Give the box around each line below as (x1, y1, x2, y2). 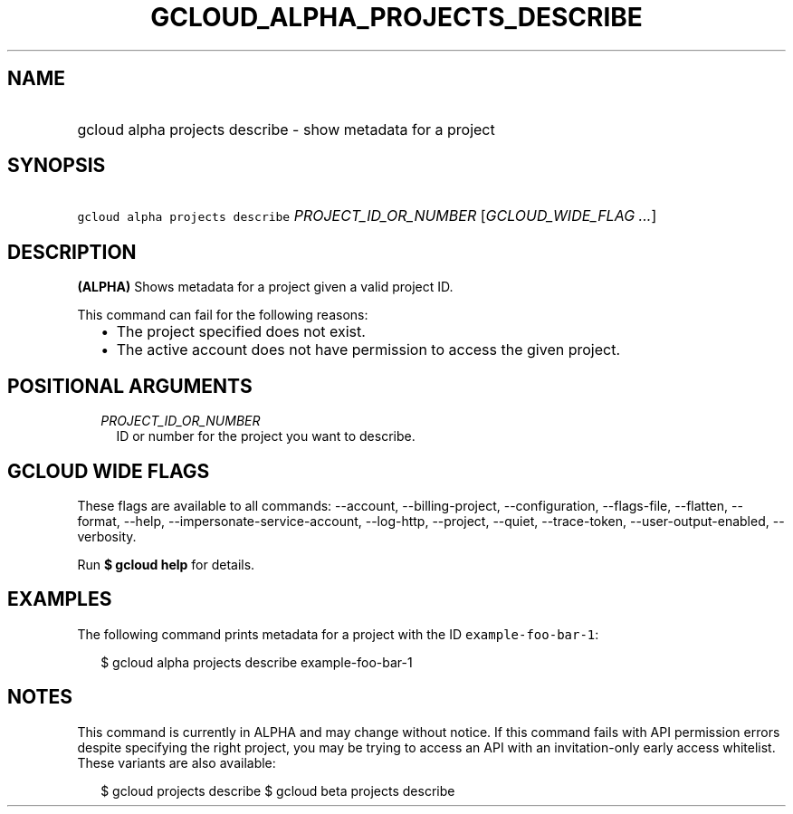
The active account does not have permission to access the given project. (116, 340, 620, 359)
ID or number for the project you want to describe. (116, 428, 416, 445)
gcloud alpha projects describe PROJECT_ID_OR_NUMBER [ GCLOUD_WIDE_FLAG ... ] (77, 206, 657, 225)
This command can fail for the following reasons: (77, 307, 368, 323)
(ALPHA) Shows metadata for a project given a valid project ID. (77, 279, 454, 295)
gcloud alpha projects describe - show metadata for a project (77, 120, 495, 139)
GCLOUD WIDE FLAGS (7, 459, 210, 483)
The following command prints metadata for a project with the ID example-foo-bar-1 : (77, 626, 599, 642)
